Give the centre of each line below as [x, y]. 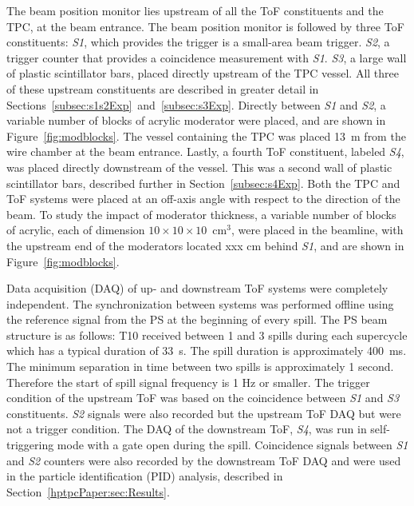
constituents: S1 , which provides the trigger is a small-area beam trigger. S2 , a [198, 42]
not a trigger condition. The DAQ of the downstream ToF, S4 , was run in [187, 429]
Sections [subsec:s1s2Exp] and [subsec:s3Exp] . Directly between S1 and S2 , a [196, 104]
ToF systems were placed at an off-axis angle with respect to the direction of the [203, 199]
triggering [30, 445]
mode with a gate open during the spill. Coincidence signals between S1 [233, 445]
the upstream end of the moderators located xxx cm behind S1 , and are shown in [205, 245]
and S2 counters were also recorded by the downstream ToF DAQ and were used [204, 460]
